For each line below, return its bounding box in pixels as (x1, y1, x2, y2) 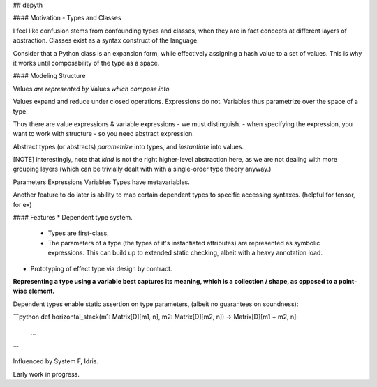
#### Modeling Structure (13, 72, 86, 80)
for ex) (13, 200, 32, 208)
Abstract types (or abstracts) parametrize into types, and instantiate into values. (13, 142, 244, 151)
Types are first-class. (47, 229, 110, 237)
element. (28, 287, 55, 296)
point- (339, 277, 357, 285)
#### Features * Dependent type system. (13, 213, 133, 222)
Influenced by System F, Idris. (13, 357, 99, 365)
